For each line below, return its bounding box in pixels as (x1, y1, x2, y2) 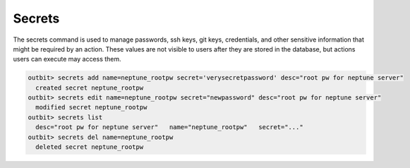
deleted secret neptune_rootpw (35, 143, 144, 151)
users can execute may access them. (13, 55, 121, 64)
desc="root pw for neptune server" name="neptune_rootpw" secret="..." (35, 124, 303, 131)
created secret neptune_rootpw (35, 83, 144, 92)
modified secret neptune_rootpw (35, 103, 147, 112)
